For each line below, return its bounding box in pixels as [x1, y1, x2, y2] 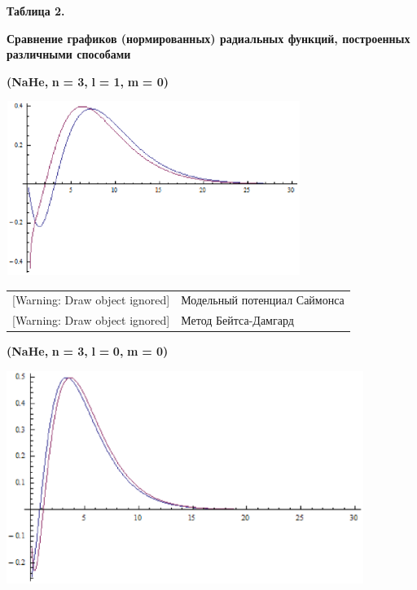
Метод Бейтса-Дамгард [181, 312, 294, 329]
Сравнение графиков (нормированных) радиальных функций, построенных [7, 29, 410, 46]
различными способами [7, 46, 131, 63]
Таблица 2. [7, 2, 65, 19]
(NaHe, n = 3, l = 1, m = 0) [7, 72, 169, 90]
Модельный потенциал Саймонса [181, 291, 345, 308]
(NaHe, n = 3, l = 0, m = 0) [7, 343, 169, 360]
